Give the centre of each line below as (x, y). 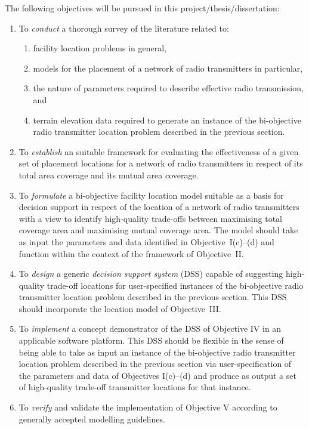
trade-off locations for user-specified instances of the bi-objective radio (175, 285)
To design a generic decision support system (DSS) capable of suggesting (151, 274)
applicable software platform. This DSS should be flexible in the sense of (151, 340)
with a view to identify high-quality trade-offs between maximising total (150, 218)
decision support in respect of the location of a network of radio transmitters (159, 207)
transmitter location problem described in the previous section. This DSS (153, 297)
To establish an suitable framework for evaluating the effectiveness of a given (159, 151)
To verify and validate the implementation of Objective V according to (148, 407)
